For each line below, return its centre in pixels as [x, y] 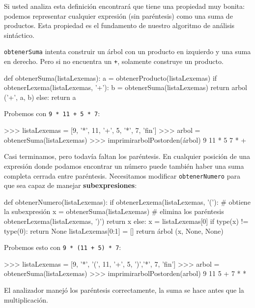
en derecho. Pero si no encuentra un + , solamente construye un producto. [114, 61]
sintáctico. [19, 35]
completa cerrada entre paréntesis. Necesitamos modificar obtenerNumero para [122, 175]
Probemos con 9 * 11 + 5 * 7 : [52, 113]
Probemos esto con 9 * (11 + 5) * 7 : [63, 247]
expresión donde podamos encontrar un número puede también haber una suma [124, 166]
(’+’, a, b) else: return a [40, 97]
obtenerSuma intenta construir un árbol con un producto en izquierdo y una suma [127, 51]
